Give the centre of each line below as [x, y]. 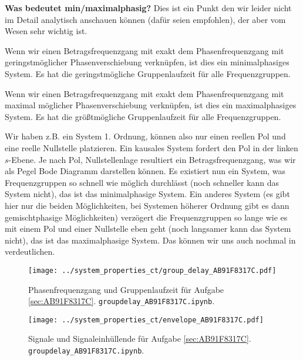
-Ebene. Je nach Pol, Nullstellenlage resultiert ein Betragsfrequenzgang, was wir [152, 159]
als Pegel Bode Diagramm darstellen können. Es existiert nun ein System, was [145, 171]
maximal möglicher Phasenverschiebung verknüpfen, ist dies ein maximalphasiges [151, 105]
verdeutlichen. [30, 251]
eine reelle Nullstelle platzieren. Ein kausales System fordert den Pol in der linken [151, 147]
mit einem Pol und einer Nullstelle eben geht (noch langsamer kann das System [148, 229]
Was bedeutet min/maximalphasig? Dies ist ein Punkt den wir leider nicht [148, 8]
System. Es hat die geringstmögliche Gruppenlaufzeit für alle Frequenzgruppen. [148, 73]
